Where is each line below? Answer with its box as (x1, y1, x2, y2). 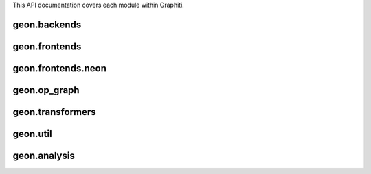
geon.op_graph (12, 84, 80, 96)
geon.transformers (12, 106, 96, 118)
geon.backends (12, 18, 82, 30)
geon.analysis (12, 149, 75, 161)
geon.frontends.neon (12, 62, 106, 74)
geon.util (12, 127, 52, 140)
